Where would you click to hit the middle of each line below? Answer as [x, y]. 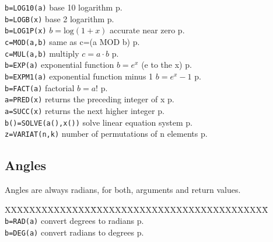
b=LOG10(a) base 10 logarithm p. [64, 7]
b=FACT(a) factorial [40, 87]
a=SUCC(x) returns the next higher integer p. [85, 110]
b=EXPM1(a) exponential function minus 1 [79, 76]
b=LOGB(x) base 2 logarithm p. [60, 18]
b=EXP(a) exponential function [60, 65]
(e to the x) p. [167, 65]
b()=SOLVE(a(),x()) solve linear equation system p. [99, 122]
